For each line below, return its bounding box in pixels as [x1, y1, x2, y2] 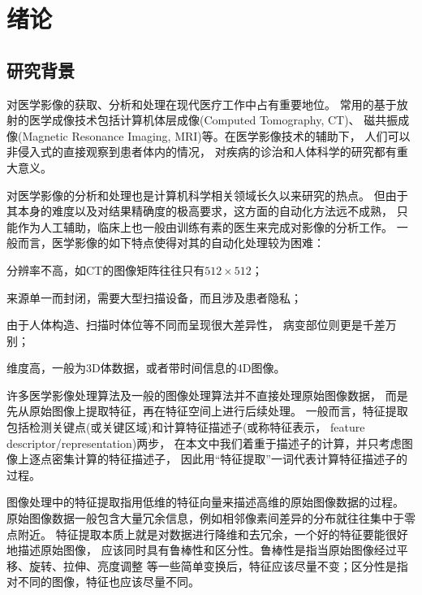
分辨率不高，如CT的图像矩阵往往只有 [6, 261, 205, 278]
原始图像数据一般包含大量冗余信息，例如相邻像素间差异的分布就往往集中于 [6, 510, 404, 527]
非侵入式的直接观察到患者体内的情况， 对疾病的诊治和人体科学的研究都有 [6, 143, 397, 160]
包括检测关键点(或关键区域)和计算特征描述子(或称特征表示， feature [6, 419, 365, 436]
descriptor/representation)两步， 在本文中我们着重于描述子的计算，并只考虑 [6, 434, 402, 451]
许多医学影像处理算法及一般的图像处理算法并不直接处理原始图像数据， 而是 [6, 386, 408, 403]
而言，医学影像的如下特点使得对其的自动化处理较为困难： [17, 234, 325, 251]
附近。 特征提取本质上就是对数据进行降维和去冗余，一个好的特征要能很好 [17, 525, 408, 542]
